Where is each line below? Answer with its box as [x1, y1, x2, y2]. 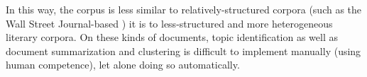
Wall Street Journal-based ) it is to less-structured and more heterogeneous [6, 16, 333, 30]
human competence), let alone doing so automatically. [6, 57, 240, 72]
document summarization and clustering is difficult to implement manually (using [6, 43, 361, 58]
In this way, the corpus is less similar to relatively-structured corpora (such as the [6, 2, 362, 16]
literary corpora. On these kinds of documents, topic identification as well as [6, 30, 338, 45]
